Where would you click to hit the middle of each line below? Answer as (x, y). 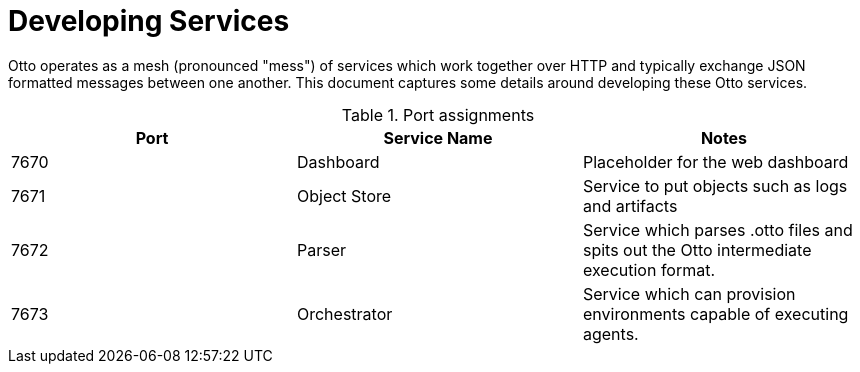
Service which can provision (689, 293)
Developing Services (149, 21)
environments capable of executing (715, 313)
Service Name (438, 137)
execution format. (649, 269)
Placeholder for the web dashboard (715, 161)
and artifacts (630, 205)
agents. (610, 333)
